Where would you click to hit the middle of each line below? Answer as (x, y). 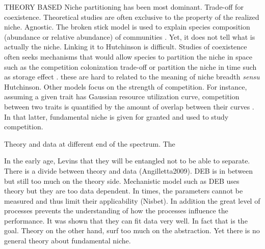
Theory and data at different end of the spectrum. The (90, 143)
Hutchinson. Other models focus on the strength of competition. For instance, (126, 86)
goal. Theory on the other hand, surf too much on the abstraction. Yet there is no (132, 230)
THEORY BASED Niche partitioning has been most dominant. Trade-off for (124, 7)
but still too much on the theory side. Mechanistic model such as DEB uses (122, 181)
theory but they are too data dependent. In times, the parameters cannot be (124, 191)
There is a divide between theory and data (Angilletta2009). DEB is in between (129, 170)
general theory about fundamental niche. (68, 241)
